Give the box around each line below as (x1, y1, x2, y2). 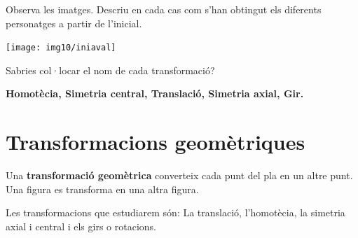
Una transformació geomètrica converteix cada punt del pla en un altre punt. (6, 168, 353, 183)
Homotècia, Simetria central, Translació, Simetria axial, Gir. (6, 86, 304, 101)
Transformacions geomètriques (6, 127, 305, 156)
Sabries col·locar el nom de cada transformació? (6, 62, 215, 77)
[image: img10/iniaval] (6, 43, 116, 53)
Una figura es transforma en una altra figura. (6, 181, 199, 196)
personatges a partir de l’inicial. (6, 15, 142, 30)
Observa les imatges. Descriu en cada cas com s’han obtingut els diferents (6, 2, 322, 16)
